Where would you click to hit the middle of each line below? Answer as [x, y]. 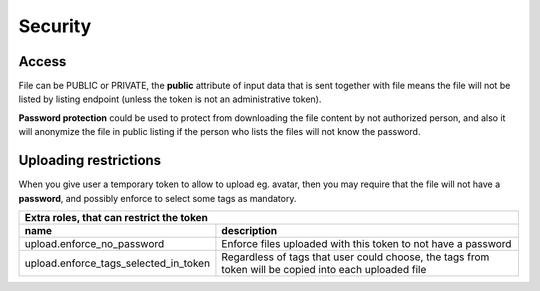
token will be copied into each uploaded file [324, 269]
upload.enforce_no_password [94, 243]
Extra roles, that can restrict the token [116, 217]
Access [42, 61]
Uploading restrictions [90, 160]
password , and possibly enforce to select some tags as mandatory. [157, 198]
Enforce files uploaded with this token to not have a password [366, 243]
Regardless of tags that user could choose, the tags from [355, 257]
